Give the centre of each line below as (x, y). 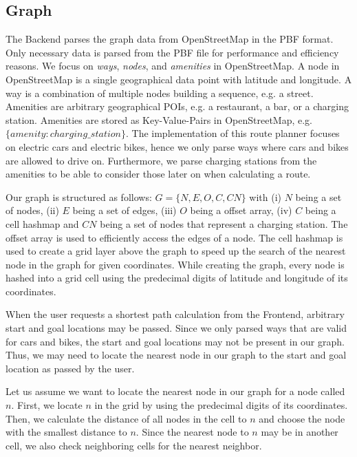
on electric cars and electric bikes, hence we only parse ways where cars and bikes (177, 146)
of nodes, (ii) (32, 210)
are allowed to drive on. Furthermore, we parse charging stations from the (161, 160)
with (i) (265, 196)
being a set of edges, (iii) (125, 210)
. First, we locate (47, 405)
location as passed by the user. (70, 368)
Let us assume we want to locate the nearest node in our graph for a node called (175, 391)
